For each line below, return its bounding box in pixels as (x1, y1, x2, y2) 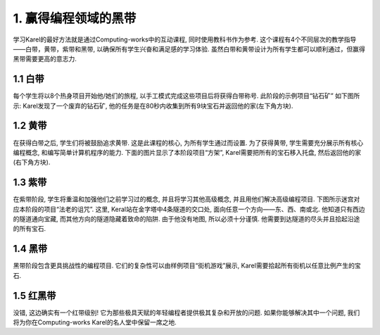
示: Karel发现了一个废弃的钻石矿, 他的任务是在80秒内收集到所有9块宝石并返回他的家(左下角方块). (13, 101, 293, 110)
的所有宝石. (13, 225, 46, 233)
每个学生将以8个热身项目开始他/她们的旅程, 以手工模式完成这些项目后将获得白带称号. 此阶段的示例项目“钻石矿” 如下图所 (13, 91, 360, 100)
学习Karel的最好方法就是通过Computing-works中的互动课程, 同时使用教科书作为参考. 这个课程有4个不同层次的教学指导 (13, 35, 357, 44)
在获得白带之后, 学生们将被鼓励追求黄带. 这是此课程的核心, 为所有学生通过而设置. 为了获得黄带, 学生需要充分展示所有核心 (13, 138, 364, 147)
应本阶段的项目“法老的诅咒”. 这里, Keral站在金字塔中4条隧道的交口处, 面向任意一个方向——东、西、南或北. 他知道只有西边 (13, 205, 365, 213)
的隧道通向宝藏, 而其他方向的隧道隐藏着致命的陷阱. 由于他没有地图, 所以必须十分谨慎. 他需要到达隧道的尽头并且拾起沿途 (13, 215, 360, 223)
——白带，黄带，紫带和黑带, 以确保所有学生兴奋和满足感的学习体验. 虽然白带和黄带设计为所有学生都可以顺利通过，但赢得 (13, 44, 365, 53)
